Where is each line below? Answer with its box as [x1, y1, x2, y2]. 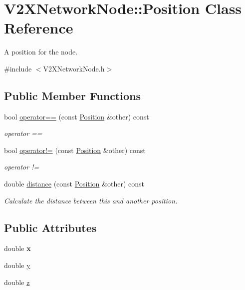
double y [4, 260, 30, 270]
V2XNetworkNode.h [43, 63, 105, 73]
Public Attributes [4, 219, 97, 235]
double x [4, 243, 31, 253]
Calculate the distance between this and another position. [4, 195, 178, 205]
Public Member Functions [4, 87, 141, 103]
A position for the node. [4, 46, 78, 57]
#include [4, 63, 32, 73]
